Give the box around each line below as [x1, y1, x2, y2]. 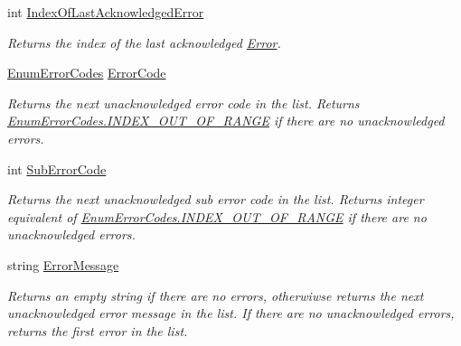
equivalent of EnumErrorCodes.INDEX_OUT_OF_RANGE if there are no [7, 207, 427, 226]
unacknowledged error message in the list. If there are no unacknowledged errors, [7, 304, 455, 323]
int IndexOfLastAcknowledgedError [7, 3, 204, 21]
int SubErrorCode [7, 159, 107, 178]
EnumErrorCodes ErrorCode [7, 63, 166, 82]
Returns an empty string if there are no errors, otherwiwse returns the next [7, 285, 424, 304]
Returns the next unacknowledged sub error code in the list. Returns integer [7, 190, 424, 209]
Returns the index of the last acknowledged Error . [7, 33, 281, 51]
